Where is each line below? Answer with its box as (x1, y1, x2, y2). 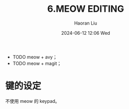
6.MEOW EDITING (47, 3, 124, 15)
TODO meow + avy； (12, 54, 58, 60)
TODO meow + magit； (12, 60, 62, 67)
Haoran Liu (74, 20, 97, 26)
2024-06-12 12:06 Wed (61, 30, 111, 36)
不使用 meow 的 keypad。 (5, 98, 60, 104)
